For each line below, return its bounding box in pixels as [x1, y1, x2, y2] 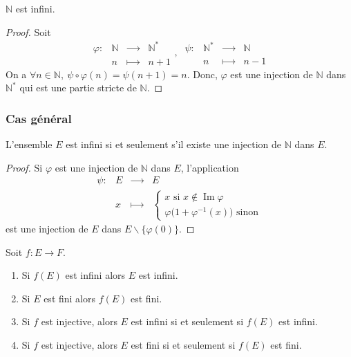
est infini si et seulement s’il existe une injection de [66, 137, 282, 152]
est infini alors [65, 268, 126, 282]
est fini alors [44, 291, 96, 305]
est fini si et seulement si [131, 338, 236, 352]
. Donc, [187, 66, 218, 81]
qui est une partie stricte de [19, 80, 137, 95]
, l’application [180, 160, 239, 174]
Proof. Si [6, 160, 43, 174]
